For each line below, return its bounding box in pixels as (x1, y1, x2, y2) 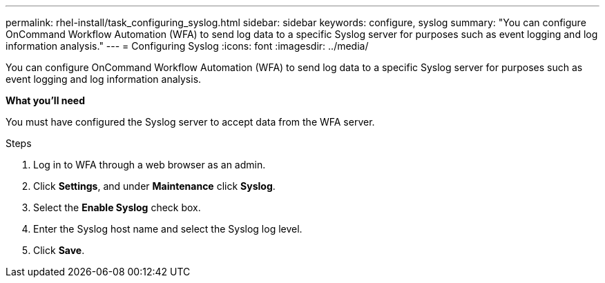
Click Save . (33, 244, 85, 256)
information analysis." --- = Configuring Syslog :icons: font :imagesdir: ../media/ (6, 40, 369, 52)
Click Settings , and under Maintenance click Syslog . (33, 180, 276, 192)
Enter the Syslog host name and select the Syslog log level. (33, 223, 302, 235)
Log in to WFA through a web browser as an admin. (33, 159, 266, 170)
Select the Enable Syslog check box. (33, 202, 201, 213)
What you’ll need (6, 95, 85, 106)
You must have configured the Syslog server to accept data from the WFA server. (6, 116, 375, 128)
